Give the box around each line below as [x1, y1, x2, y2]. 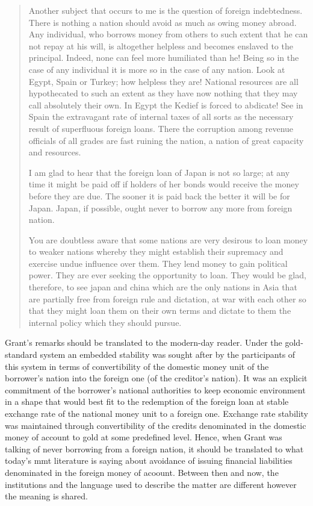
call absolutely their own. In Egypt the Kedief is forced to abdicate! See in [28, 98, 303, 111]
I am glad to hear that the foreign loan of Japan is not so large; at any [28, 166, 290, 178]
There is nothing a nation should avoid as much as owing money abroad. [28, 16, 297, 28]
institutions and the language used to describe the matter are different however [5, 478, 297, 490]
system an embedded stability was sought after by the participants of [40, 348, 296, 361]
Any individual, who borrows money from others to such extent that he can [28, 28, 308, 40]
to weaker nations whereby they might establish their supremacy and [28, 245, 284, 258]
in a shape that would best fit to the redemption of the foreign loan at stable [5, 395, 289, 408]
